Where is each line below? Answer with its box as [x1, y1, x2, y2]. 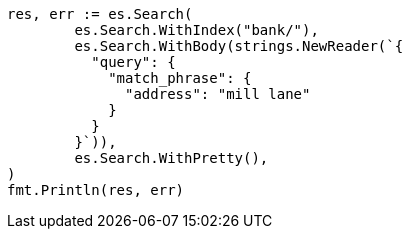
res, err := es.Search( [7, 6, 193, 22]
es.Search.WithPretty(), [74, 150, 269, 166]
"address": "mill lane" [125, 86, 311, 102]
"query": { [91, 54, 176, 70]
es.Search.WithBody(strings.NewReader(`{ [74, 38, 404, 54]
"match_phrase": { [108, 70, 252, 86]
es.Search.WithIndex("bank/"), [74, 22, 319, 38]
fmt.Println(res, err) [7, 182, 185, 198]
